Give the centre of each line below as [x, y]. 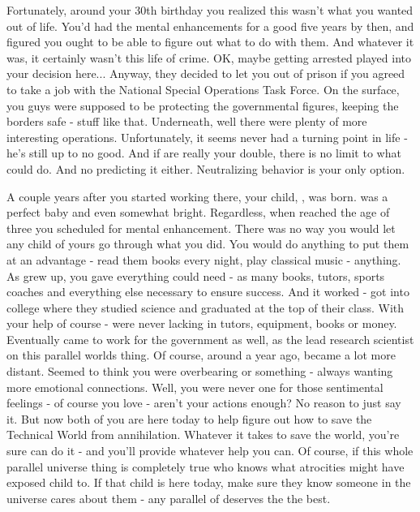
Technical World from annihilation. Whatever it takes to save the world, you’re [203, 435]
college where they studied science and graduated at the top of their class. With [206, 307]
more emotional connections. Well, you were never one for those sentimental [195, 387]
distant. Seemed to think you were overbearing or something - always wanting [200, 371]
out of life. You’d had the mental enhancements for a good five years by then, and [210, 26]
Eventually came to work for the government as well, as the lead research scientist [210, 339]
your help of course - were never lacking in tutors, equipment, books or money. [202, 323]
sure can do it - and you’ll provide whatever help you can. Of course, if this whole [210, 451]
